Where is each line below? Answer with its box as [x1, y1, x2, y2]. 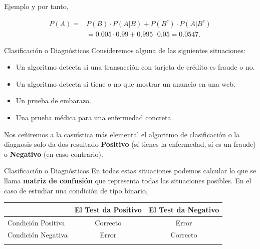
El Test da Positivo [74, 204, 142, 214]
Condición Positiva [8, 217, 65, 227]
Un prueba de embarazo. [16, 95, 91, 106]
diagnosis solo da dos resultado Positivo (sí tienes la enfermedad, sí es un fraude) [4, 139, 256, 149]
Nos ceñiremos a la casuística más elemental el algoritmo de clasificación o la [4, 129, 240, 139]
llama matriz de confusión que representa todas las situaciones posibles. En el [4, 175, 251, 185]
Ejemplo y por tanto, [4, 1, 69, 11]
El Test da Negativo [148, 204, 219, 214]
